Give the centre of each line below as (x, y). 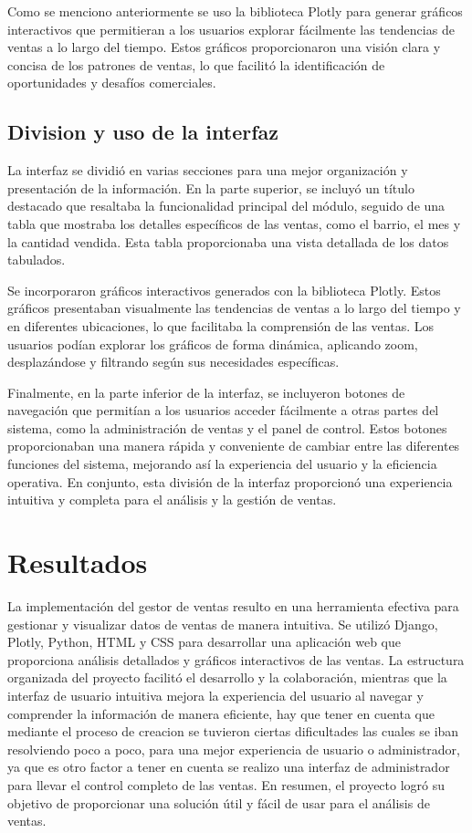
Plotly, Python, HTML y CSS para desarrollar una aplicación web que (204, 642)
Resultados (78, 562)
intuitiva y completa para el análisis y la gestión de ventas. (172, 500)
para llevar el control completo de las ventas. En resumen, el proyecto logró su (226, 784)
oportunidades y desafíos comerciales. (112, 83)
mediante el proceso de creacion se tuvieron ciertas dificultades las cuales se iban (233, 731)
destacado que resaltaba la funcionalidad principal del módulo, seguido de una (226, 206)
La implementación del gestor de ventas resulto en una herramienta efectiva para (233, 605)
